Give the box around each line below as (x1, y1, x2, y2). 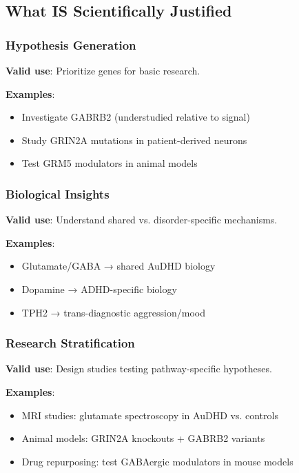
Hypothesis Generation (6, 36, 136, 53)
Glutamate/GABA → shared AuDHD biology (21, 259, 216, 273)
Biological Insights (6, 185, 110, 202)
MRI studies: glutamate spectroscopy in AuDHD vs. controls (21, 407, 278, 422)
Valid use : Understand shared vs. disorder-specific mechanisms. (6, 212, 278, 227)
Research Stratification (6, 334, 135, 352)
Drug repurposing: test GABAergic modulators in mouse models (21, 454, 293, 468)
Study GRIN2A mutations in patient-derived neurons (21, 132, 247, 147)
